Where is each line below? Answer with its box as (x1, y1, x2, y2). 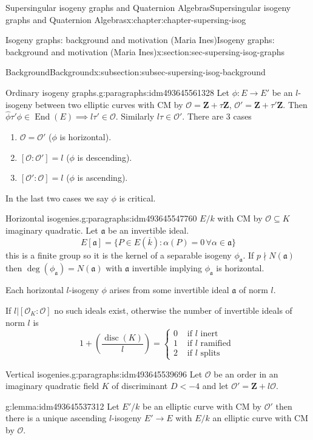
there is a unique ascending (5, 411, 107, 424)
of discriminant (112, 379, 168, 392)
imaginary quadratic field (5, 379, 99, 392)
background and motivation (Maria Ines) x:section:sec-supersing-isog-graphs (5, 45, 284, 58)
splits (200, 349, 220, 358)
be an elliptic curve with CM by (142, 399, 262, 412)
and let (202, 379, 229, 392)
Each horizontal (5, 283, 64, 296)
